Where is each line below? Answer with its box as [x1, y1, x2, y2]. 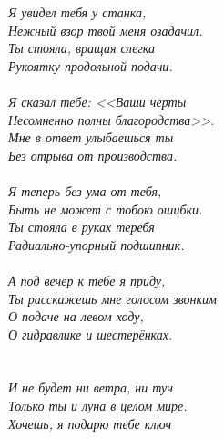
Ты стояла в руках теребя [8, 217, 155, 236]
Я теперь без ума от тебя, [8, 181, 162, 200]
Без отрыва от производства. [8, 145, 178, 164]
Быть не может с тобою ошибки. [8, 199, 203, 218]
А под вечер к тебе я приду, [8, 270, 166, 289]
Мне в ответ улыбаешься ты [8, 128, 174, 147]
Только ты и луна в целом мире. [8, 396, 188, 415]
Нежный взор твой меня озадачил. [8, 20, 203, 39]
